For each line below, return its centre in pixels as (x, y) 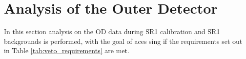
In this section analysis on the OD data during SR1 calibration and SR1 (112, 31)
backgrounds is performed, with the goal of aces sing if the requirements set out (123, 41)
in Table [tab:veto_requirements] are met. (67, 50)
